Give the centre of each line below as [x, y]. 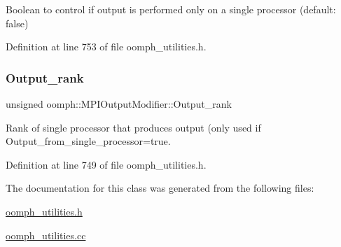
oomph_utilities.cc [46, 235]
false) [17, 23]
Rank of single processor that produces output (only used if [133, 127]
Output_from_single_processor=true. [88, 141]
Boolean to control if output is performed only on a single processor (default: [171, 9]
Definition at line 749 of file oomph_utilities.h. [106, 164]
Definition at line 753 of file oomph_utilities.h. [106, 47]
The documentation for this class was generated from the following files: [160, 188]
